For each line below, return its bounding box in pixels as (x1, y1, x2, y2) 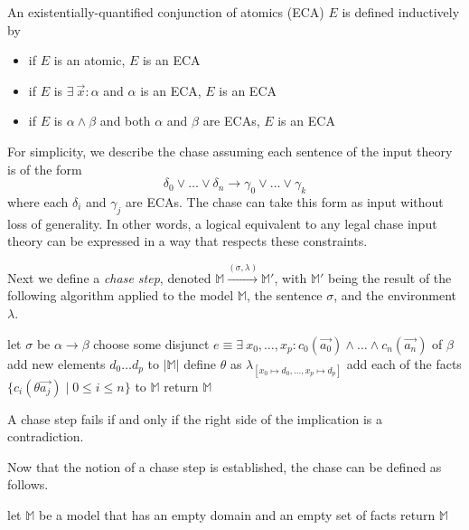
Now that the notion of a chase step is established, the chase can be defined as (7, 457, 442, 476)
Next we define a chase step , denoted (7, 268, 211, 287)
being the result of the (328, 268, 452, 287)
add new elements (7, 354, 106, 373)
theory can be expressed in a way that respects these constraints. (7, 232, 368, 251)
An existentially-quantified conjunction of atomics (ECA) (7, 3, 324, 21)
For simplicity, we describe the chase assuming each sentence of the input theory (7, 141, 453, 160)
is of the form (7, 159, 82, 178)
